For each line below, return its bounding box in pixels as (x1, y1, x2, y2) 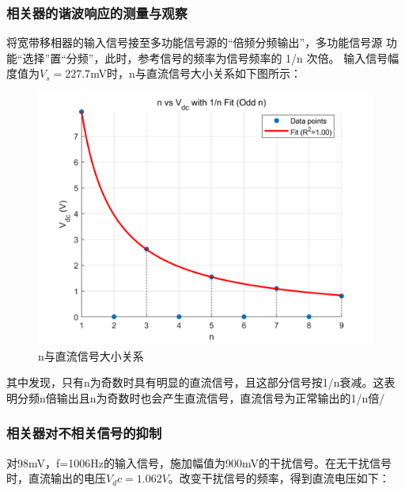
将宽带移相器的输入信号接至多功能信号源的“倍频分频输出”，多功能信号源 (6, 34, 383, 51)
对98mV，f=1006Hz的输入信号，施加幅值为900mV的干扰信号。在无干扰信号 (6, 454, 392, 471)
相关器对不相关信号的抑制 (6, 423, 162, 443)
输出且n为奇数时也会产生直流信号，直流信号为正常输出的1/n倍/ (56, 389, 385, 406)
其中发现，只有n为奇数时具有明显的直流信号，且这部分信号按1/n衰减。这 (6, 374, 384, 391)
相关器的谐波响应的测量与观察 (6, 2, 188, 22)
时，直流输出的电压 (6, 470, 106, 486)
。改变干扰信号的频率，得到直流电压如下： (168, 470, 390, 486)
